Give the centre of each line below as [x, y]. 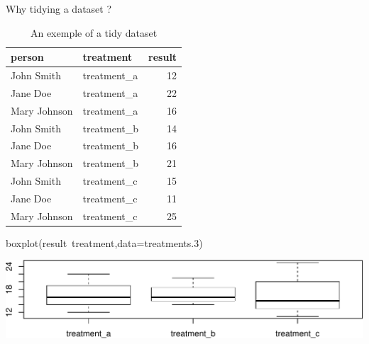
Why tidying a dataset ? [59, 8]
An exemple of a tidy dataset [94, 32]
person [27, 57]
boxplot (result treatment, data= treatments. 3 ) [104, 242]
